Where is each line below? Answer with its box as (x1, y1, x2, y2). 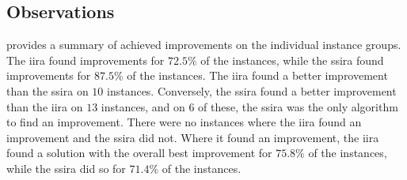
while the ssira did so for (6, 159, 126, 176)
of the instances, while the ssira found (200, 51, 384, 68)
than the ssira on (6, 82, 89, 99)
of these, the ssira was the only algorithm (198, 98, 398, 114)
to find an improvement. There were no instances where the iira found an (6, 114, 362, 130)
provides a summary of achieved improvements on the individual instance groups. (6, 36, 401, 53)
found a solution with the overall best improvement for (6, 144, 272, 161)
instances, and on (101, 98, 185, 114)
